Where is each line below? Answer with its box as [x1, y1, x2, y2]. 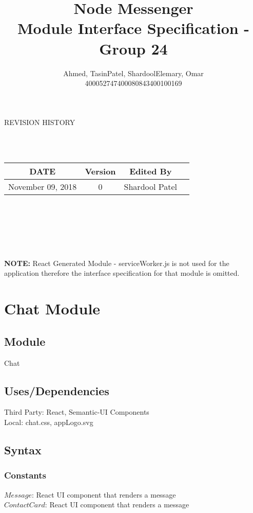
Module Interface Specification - [17, 17, 250, 39]
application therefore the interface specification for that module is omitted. [4, 268, 240, 278]
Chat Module [4, 298, 101, 319]
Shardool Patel [124, 181, 177, 193]
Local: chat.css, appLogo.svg [4, 417, 93, 427]
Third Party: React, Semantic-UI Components [4, 406, 149, 417]
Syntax [4, 441, 42, 457]
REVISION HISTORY [4, 116, 75, 127]
